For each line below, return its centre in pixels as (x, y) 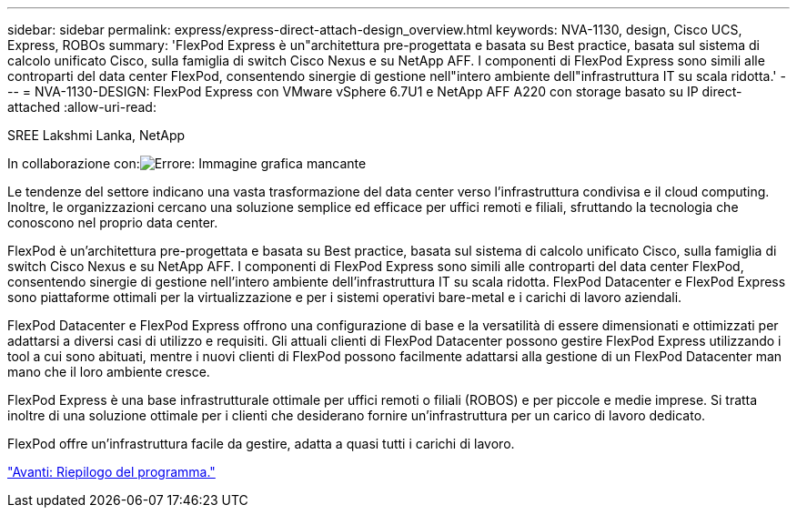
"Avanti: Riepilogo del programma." (111, 472)
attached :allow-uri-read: (82, 107)
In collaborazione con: (74, 163)
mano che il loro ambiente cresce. (109, 372)
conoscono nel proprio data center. (113, 222)
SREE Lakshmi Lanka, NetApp (96, 135)
